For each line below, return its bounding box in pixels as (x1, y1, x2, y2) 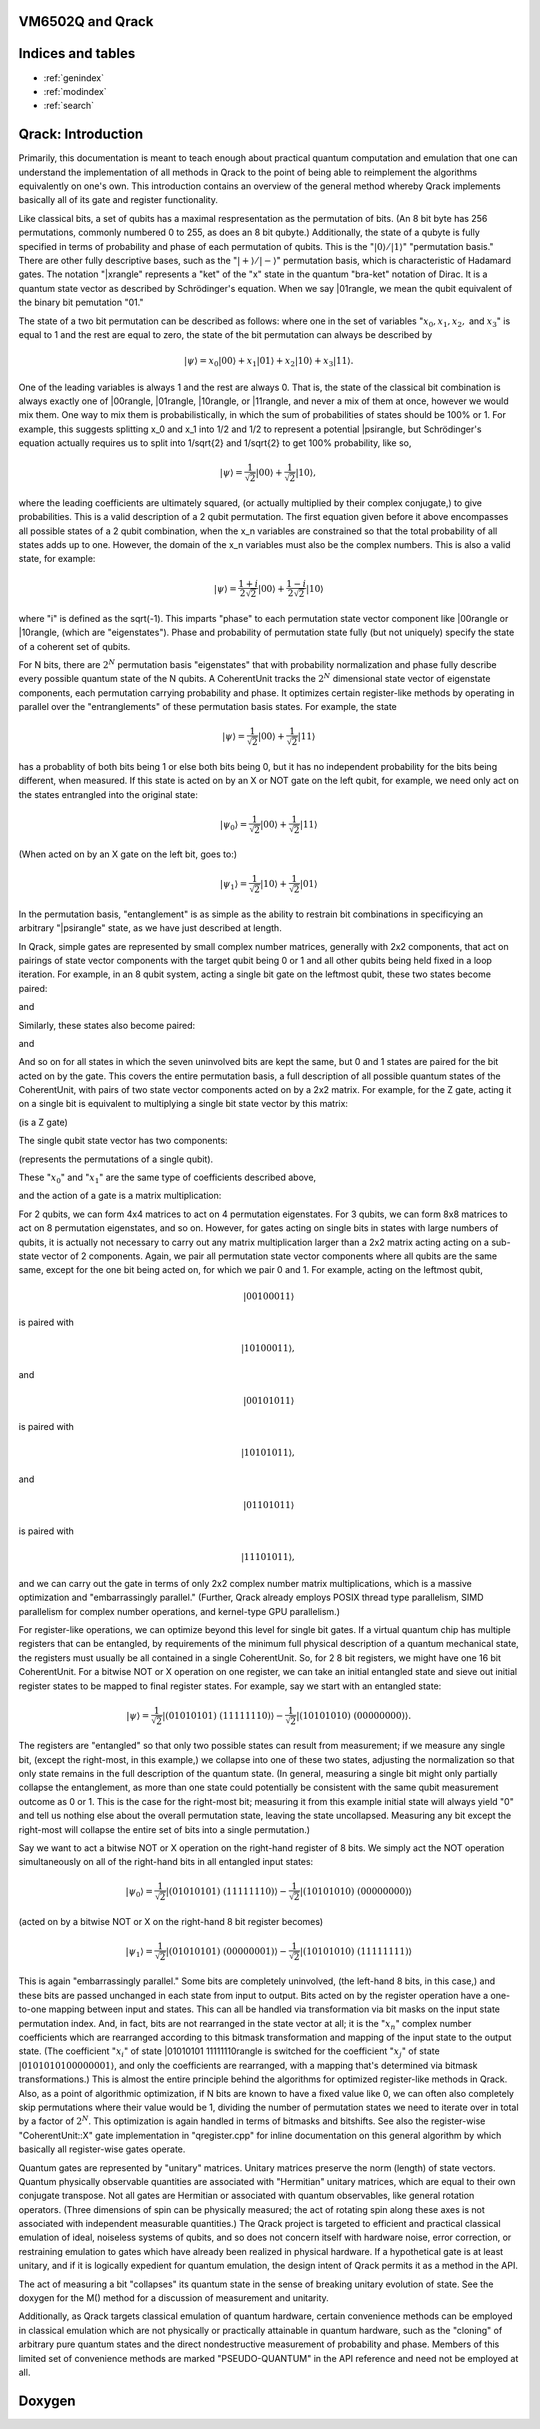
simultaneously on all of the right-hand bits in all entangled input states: (18, 1856, 314, 1868)
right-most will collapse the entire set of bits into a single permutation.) (18, 1823, 310, 1835)
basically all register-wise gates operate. (18, 2143, 186, 2155)
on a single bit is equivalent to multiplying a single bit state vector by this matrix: (18, 1098, 349, 1110)
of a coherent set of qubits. (18, 640, 131, 652)
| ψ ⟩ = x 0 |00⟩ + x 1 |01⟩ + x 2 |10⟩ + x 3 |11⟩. (183, 355, 354, 369)
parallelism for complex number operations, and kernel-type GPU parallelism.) (18, 1605, 340, 1617)
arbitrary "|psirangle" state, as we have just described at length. (18, 922, 282, 934)
